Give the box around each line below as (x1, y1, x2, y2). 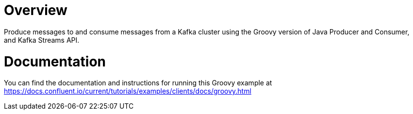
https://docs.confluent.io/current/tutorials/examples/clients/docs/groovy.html (4, 87, 251, 96)
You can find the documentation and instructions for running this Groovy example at (4, 79, 272, 87)
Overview (4, 2, 67, 18)
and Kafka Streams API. (4, 35, 80, 44)
